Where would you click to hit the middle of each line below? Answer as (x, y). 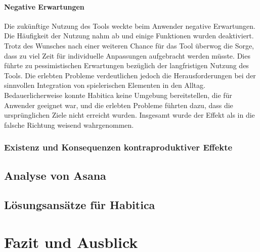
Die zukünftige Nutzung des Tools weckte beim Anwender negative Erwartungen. (130, 26)
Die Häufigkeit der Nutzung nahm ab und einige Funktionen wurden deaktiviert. (129, 36)
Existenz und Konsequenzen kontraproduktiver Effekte (118, 147)
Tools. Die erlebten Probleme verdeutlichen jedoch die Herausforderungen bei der (130, 75)
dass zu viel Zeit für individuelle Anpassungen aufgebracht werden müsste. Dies (127, 55)
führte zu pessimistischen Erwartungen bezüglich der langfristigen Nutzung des (126, 65)
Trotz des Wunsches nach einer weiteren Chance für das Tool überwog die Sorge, (129, 45)
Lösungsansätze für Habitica (80, 205)
